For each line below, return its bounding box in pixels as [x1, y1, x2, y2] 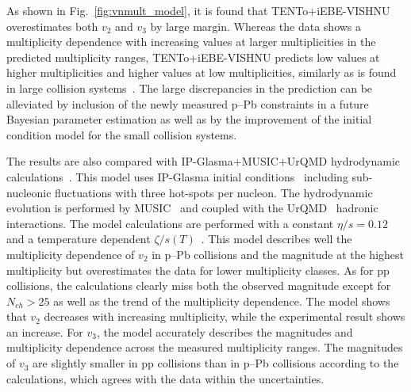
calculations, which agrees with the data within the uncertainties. [6, 370, 325, 386]
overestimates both [6, 17, 98, 34]
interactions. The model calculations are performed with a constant [6, 215, 334, 231]
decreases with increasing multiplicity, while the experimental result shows [44, 308, 405, 325]
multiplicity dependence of [6, 245, 135, 262]
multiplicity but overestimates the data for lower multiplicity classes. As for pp [6, 261, 390, 278]
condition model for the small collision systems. [6, 126, 237, 143]
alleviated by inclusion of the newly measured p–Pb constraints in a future [6, 95, 369, 112]
